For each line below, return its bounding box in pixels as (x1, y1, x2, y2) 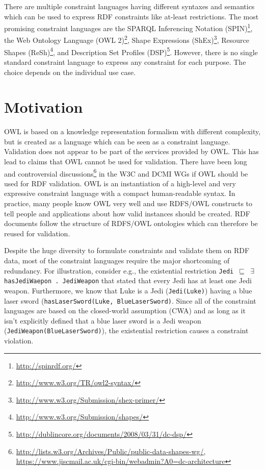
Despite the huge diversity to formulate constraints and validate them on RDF (4, 245, 250, 256)
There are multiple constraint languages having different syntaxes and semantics (4, 1, 255, 11)
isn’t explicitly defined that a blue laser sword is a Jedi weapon (4, 315, 201, 326)
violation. (4, 335, 34, 346)
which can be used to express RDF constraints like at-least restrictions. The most (4, 11, 259, 21)
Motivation (4, 96, 83, 117)
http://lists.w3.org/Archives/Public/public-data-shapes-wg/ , (16, 446, 206, 456)
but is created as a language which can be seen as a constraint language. (4, 136, 230, 146)
